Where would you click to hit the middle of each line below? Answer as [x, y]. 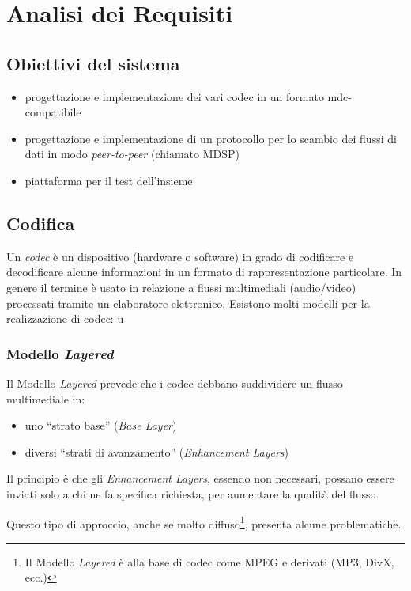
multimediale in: [46, 398]
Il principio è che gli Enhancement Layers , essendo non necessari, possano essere [200, 478]
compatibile [53, 112]
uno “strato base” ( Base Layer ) [101, 425]
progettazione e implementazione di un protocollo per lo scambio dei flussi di [211, 138]
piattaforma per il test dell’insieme [109, 180]
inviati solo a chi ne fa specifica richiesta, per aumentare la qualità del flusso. [193, 493]
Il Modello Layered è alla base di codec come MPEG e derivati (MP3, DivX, [209, 561]
